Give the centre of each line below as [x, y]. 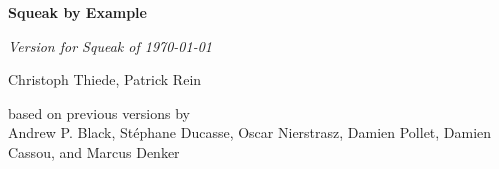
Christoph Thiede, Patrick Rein [105, 79]
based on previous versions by [99, 112]
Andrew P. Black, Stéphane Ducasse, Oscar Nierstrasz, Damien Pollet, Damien [250, 132]
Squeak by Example [77, 12]
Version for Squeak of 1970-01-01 [110, 45]
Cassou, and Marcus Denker [94, 151]
